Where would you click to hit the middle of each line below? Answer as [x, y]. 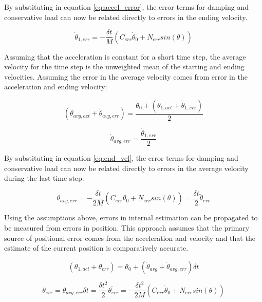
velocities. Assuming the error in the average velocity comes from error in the [126, 76]
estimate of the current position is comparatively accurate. [96, 248]
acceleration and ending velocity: [56, 87]
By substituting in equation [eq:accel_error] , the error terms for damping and [127, 7]
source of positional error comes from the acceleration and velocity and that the [130, 238]
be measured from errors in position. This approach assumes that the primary [127, 228]
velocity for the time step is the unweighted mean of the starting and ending [124, 67]
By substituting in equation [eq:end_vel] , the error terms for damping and [121, 158]
